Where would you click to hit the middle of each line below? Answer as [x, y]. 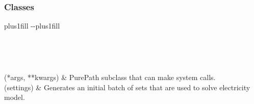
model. [15, 97]
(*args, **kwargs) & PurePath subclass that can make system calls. [110, 77]
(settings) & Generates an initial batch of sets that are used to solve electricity [127, 87]
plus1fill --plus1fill [32, 26]
